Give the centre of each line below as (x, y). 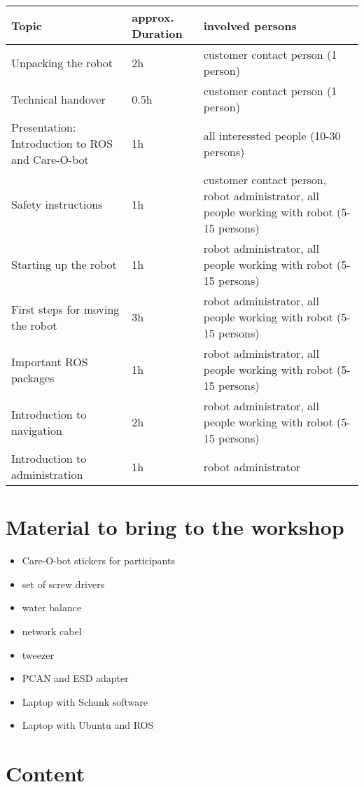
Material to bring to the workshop (175, 527)
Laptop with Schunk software (85, 701)
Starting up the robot (64, 264)
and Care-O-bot (50, 159)
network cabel (52, 631)
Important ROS (50, 361)
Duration (157, 33)
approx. (153, 17)
